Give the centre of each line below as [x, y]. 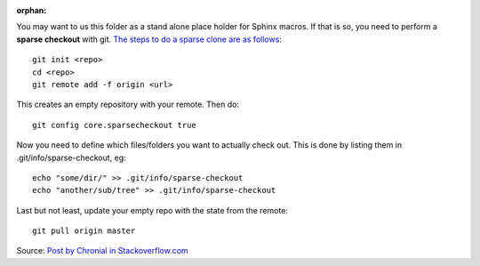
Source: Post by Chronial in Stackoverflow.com [102, 251]
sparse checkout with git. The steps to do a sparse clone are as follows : [149, 39]
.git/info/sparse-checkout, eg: [71, 157]
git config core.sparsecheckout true [115, 125]
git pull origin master [84, 231]
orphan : [32, 10]
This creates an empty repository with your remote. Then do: [128, 105]
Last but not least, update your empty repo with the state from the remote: [152, 210]
